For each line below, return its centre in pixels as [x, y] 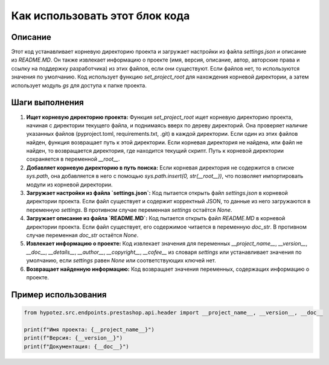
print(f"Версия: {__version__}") [73, 338]
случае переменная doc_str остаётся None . [82, 235]
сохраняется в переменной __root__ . [73, 159]
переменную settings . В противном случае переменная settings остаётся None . [129, 210]
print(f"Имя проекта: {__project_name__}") [89, 329]
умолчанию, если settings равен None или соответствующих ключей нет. [121, 261]
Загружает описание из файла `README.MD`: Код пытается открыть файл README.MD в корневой [156, 218]
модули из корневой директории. [69, 185]
